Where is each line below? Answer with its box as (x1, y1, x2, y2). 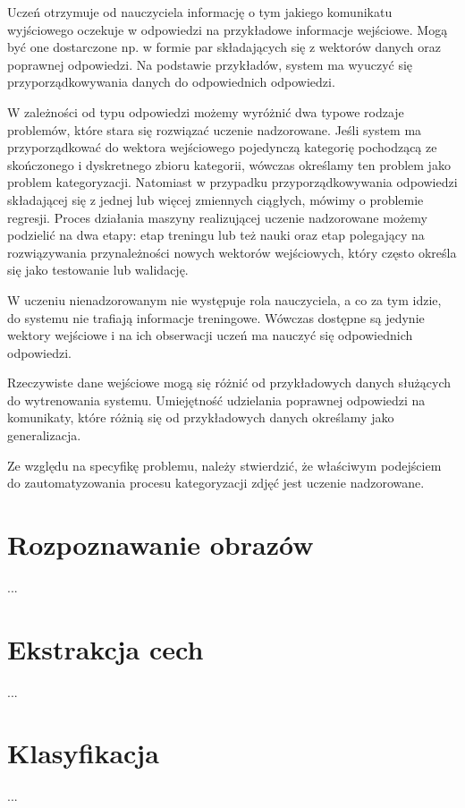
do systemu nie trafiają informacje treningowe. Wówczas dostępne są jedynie (7, 308, 425, 327)
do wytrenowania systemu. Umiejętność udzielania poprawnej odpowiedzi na (7, 390, 426, 409)
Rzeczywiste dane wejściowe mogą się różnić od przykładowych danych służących (7, 373, 452, 392)
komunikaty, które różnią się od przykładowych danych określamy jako (7, 408, 394, 427)
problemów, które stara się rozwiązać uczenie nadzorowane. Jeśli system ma (7, 120, 422, 139)
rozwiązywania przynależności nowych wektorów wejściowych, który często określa (7, 242, 457, 261)
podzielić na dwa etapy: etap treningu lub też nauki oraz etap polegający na (7, 225, 425, 244)
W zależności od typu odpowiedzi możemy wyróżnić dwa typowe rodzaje (7, 102, 404, 121)
